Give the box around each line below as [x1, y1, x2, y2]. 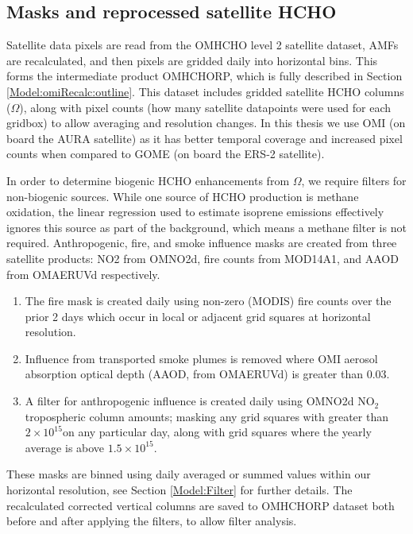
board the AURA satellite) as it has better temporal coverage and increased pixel [6, 130, 403, 146]
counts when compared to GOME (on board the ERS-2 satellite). [6, 145, 325, 162]
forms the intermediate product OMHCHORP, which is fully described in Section [6, 68, 403, 84]
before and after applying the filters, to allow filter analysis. [6, 513, 297, 529]
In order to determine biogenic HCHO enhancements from [6, 172, 290, 188]
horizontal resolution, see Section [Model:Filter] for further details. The [6, 482, 353, 498]
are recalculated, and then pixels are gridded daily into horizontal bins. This [6, 52, 378, 68]
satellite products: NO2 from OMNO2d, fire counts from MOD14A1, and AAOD [6, 250, 399, 266]
